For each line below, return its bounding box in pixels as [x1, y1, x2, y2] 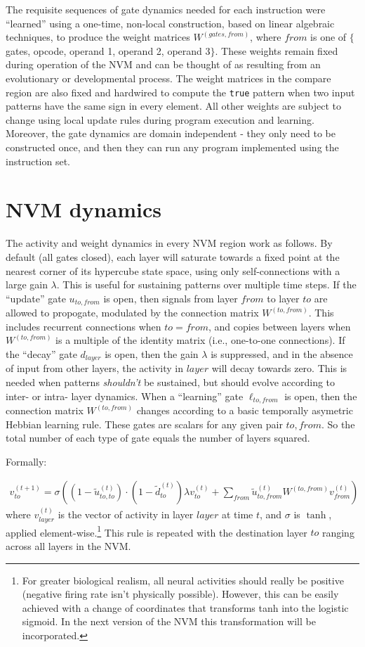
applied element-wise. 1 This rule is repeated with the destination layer [6, 523, 307, 539]
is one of [310, 30, 347, 44]
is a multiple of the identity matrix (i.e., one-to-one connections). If [55, 333, 345, 347]
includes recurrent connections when [6, 319, 161, 333]
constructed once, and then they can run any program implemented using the [6, 140, 339, 154]
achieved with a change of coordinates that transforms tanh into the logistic [22, 600, 349, 615]
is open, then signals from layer [103, 290, 238, 305]
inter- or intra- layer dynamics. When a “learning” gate [6, 388, 244, 403]
